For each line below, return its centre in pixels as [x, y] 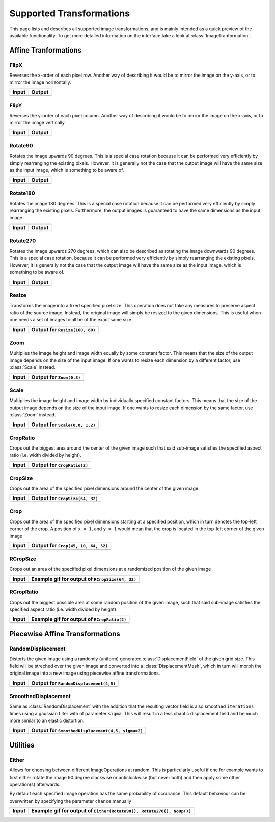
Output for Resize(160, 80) [63, 330]
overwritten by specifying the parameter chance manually [71, 801]
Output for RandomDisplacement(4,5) [73, 683]
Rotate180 [22, 193]
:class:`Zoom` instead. [33, 415]
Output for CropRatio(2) [60, 465]
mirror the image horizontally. [40, 82]
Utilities [22, 745]
